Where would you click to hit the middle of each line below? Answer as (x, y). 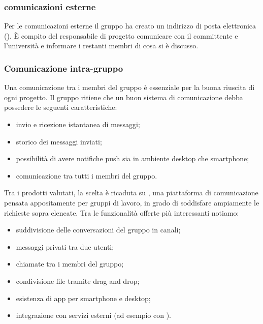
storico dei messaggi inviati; (59, 141)
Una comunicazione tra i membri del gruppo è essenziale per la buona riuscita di (129, 87)
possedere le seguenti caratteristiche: (61, 107)
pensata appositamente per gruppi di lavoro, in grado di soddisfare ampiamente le (132, 202)
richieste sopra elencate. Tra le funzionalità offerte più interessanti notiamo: (122, 212)
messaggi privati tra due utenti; (65, 246)
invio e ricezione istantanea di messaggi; (78, 124)
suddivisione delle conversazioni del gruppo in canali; (98, 230)
